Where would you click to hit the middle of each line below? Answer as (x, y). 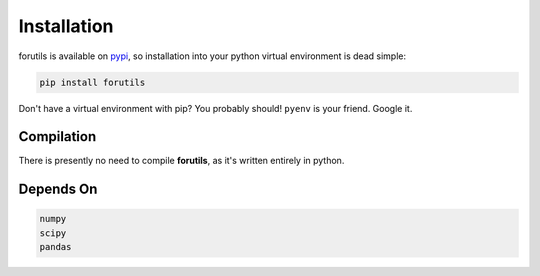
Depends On (58, 189)
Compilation (57, 136)
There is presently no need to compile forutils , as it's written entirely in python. (181, 161)
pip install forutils (92, 82)
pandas (55, 247)
